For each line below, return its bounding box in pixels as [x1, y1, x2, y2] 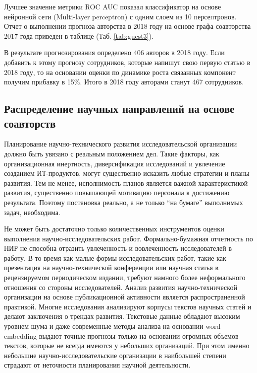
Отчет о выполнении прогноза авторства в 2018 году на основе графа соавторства [4, 21, 251, 31]
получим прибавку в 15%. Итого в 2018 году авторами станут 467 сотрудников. [4, 76, 244, 87]
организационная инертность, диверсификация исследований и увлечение [4, 158, 225, 168]
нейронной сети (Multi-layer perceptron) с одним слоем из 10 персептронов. [4, 11, 237, 21]
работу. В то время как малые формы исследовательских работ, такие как [4, 252, 226, 263]
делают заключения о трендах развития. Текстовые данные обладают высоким [4, 311, 240, 321]
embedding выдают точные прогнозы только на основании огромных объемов [4, 330, 239, 341]
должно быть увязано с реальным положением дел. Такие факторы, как [4, 148, 219, 158]
